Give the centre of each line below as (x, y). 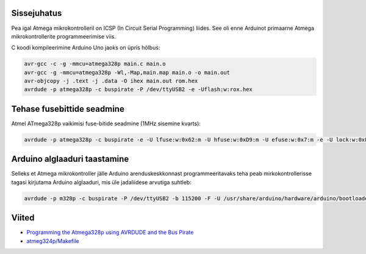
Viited (23, 218)
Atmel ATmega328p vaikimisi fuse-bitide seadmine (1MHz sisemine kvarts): (106, 123)
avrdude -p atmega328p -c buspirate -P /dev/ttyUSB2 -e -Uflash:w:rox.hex (138, 89)
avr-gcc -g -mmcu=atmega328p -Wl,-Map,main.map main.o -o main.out (127, 72)
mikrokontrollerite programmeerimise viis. (63, 36)
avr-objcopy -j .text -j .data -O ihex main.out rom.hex (111, 81)
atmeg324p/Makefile (53, 241)
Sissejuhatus (37, 13)
